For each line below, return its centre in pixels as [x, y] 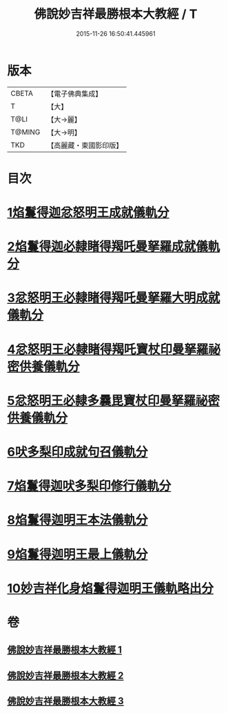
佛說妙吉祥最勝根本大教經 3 [65, 701]
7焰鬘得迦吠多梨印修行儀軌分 [89, 486]
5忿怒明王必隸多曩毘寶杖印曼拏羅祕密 [114, 401]
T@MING [25, 132]
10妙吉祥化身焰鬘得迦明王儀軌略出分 [110, 588]
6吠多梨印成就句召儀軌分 [77, 452]
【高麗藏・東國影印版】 [85, 145]
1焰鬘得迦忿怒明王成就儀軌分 [89, 213]
